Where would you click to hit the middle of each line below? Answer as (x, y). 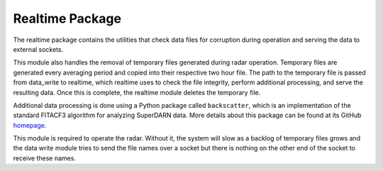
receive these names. (44, 158)
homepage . (30, 125)
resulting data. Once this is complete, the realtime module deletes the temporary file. (137, 92)
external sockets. (38, 49)
